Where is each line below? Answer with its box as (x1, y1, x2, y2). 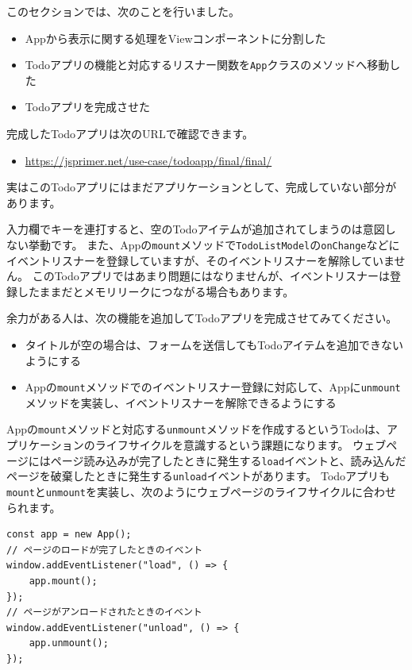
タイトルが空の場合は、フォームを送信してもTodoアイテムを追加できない (25, 337, 403, 353)
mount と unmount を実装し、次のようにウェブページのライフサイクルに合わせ (6, 483, 396, 500)
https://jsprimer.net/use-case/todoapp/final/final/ (25, 152, 272, 168)
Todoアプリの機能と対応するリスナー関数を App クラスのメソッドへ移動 (25, 56, 390, 73)
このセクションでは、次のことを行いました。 (6, 3, 240, 19)
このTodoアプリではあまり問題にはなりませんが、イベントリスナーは (32, 268, 391, 284)
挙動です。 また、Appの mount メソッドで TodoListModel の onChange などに (28, 237, 400, 252)
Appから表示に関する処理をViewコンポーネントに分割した (25, 29, 326, 46)
